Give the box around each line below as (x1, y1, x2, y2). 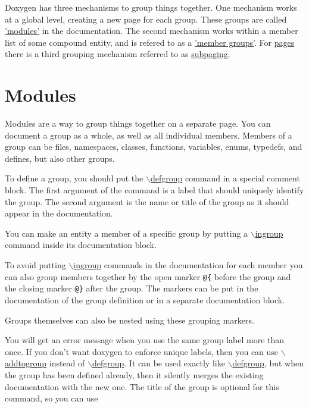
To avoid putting (5, 259, 66, 271)
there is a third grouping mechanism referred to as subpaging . (5, 48, 230, 60)
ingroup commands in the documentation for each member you (73, 259, 303, 271)
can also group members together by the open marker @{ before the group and (5, 270, 291, 283)
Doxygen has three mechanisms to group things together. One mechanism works (5, 1, 297, 13)
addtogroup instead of (5, 357, 85, 369)
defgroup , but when (232, 357, 304, 369)
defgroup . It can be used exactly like (92, 357, 225, 369)
